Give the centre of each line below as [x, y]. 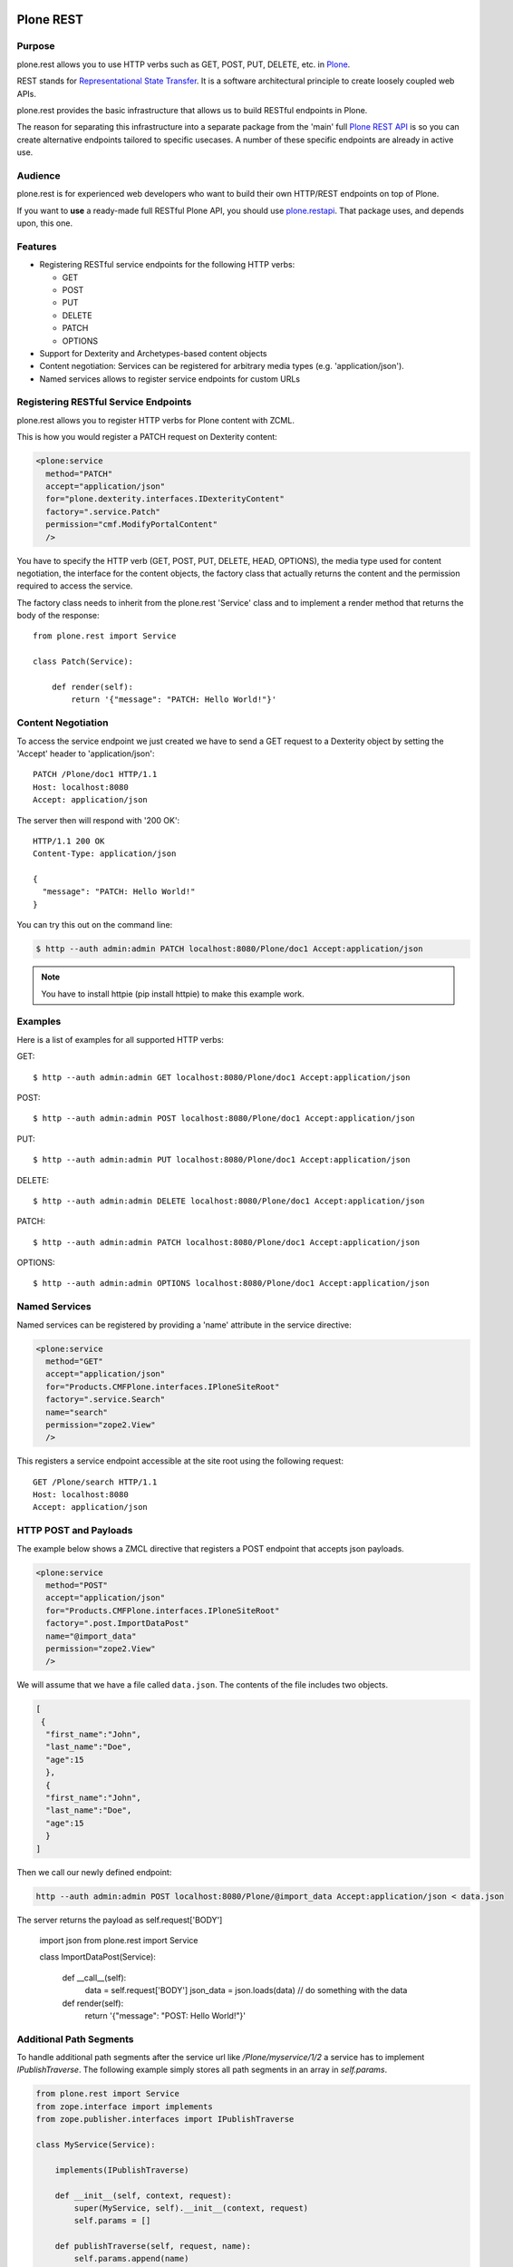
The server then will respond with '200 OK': [98, 820]
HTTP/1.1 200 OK [69, 841]
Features [37, 247]
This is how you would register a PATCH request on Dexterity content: [147, 437]
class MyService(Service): [96, 2144]
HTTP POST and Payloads [75, 1531]
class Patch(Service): [83, 662]
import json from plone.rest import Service [119, 1940]
